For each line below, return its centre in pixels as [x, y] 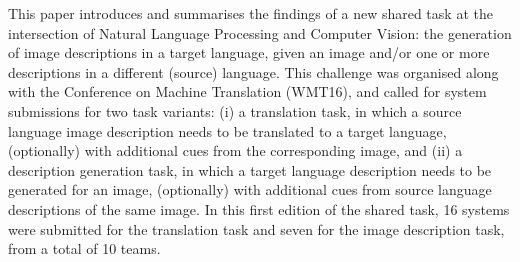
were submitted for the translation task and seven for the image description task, [256, 228]
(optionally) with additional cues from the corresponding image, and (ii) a [235, 150]
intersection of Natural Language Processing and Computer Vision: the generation [260, 32]
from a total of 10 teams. [84, 248]
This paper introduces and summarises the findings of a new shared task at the [250, 13]
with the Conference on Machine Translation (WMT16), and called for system [247, 91]
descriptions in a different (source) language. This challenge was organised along [253, 71]
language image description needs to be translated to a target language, [227, 130]
